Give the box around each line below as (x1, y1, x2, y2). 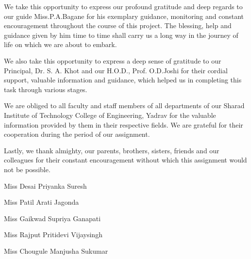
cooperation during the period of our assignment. (4, 129, 150, 139)
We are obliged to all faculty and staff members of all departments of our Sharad (4, 100, 245, 111)
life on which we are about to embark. (4, 39, 117, 49)
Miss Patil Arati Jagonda (4, 197, 79, 207)
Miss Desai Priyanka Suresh (4, 180, 87, 191)
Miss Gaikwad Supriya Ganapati (4, 213, 101, 223)
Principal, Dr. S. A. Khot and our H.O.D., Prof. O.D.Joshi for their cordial (4, 65, 228, 75)
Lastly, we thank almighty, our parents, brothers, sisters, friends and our (4, 145, 219, 155)
